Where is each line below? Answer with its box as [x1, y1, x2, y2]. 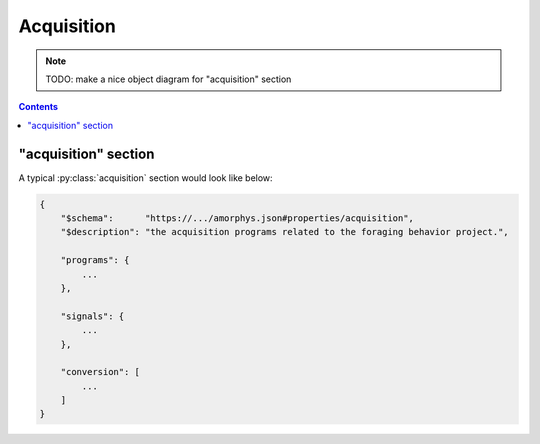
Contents [18, 101, 59, 113]
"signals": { [60, 310, 125, 322]
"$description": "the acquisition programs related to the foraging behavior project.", [60, 226, 509, 238]
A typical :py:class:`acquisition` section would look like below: [18, 171, 274, 184]
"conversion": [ [60, 366, 140, 378]
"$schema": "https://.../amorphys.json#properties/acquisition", [60, 213, 415, 224]
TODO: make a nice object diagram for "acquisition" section [45, 73, 292, 85]
